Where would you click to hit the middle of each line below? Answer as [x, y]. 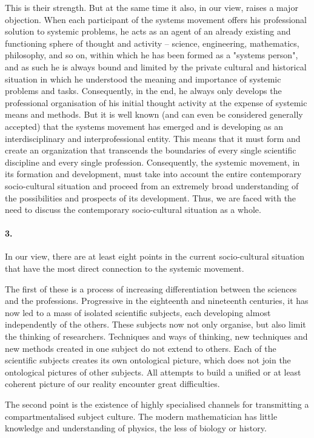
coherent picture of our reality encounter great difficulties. [112, 384]
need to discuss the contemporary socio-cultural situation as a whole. [133, 210]
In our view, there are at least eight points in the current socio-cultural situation [155, 256]
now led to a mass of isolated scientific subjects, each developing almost [138, 312]
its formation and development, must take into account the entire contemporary [153, 174]
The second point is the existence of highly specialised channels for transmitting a [157, 404]
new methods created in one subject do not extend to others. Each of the [141, 348]
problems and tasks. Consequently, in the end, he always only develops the [143, 91]
